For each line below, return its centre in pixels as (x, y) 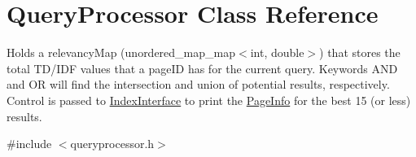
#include (29, 144)
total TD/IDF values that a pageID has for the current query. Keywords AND (202, 68)
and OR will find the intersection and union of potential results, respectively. (198, 84)
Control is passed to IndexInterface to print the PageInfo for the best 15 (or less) (209, 100)
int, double (277, 52)
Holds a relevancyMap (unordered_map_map (121, 52)
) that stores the (360, 52)
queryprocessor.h (112, 144)
